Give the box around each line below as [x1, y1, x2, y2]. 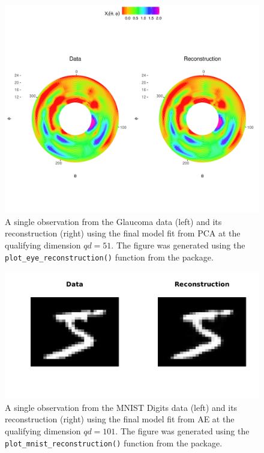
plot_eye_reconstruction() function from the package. [5, 250, 214, 263]
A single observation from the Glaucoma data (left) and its [5, 215, 222, 227]
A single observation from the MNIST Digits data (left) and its [5, 401, 238, 413]
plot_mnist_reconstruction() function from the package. [5, 436, 223, 449]
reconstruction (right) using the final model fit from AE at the [5, 413, 235, 425]
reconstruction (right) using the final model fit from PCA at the [5, 227, 241, 239]
